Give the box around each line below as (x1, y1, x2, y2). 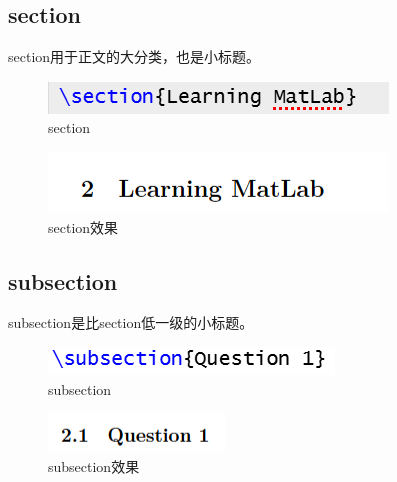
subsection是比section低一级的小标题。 (8, 312, 254, 333)
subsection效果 (48, 455, 140, 476)
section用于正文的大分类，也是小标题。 (8, 46, 261, 67)
